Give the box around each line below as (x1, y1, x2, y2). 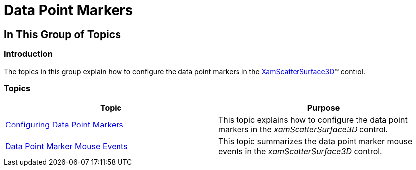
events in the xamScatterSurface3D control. (218, 146, 382, 157)
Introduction (4, 49, 53, 59)
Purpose (307, 103, 340, 113)
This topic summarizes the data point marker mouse (218, 136, 413, 147)
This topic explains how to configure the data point (218, 115, 408, 125)
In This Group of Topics (4, 28, 121, 41)
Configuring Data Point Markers (5, 120, 123, 130)
